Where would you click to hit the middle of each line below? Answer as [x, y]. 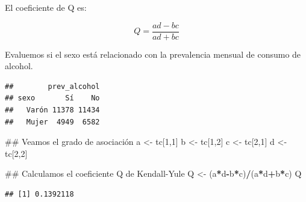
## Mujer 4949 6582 [52, 122]
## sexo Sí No [52, 98]
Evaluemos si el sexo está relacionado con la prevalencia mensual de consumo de [153, 54]
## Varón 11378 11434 [52, 110]
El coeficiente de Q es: [46, 7]
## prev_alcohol [52, 86]
